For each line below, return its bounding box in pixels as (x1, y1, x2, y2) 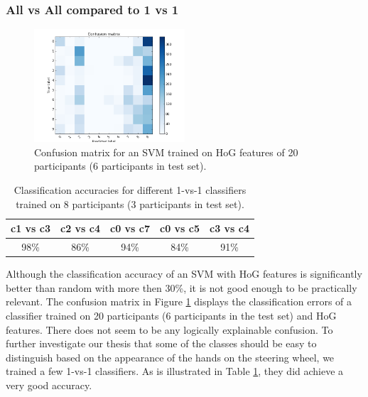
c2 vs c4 (60, 221, 100, 236)
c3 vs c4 (210, 221, 249, 236)
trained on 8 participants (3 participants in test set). (16, 196, 244, 211)
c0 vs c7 (110, 221, 150, 236)
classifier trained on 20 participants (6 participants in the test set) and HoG (6, 308, 337, 322)
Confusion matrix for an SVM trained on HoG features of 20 (34, 144, 298, 159)
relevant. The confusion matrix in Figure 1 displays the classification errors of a (6, 294, 352, 309)
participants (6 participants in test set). (34, 158, 207, 173)
